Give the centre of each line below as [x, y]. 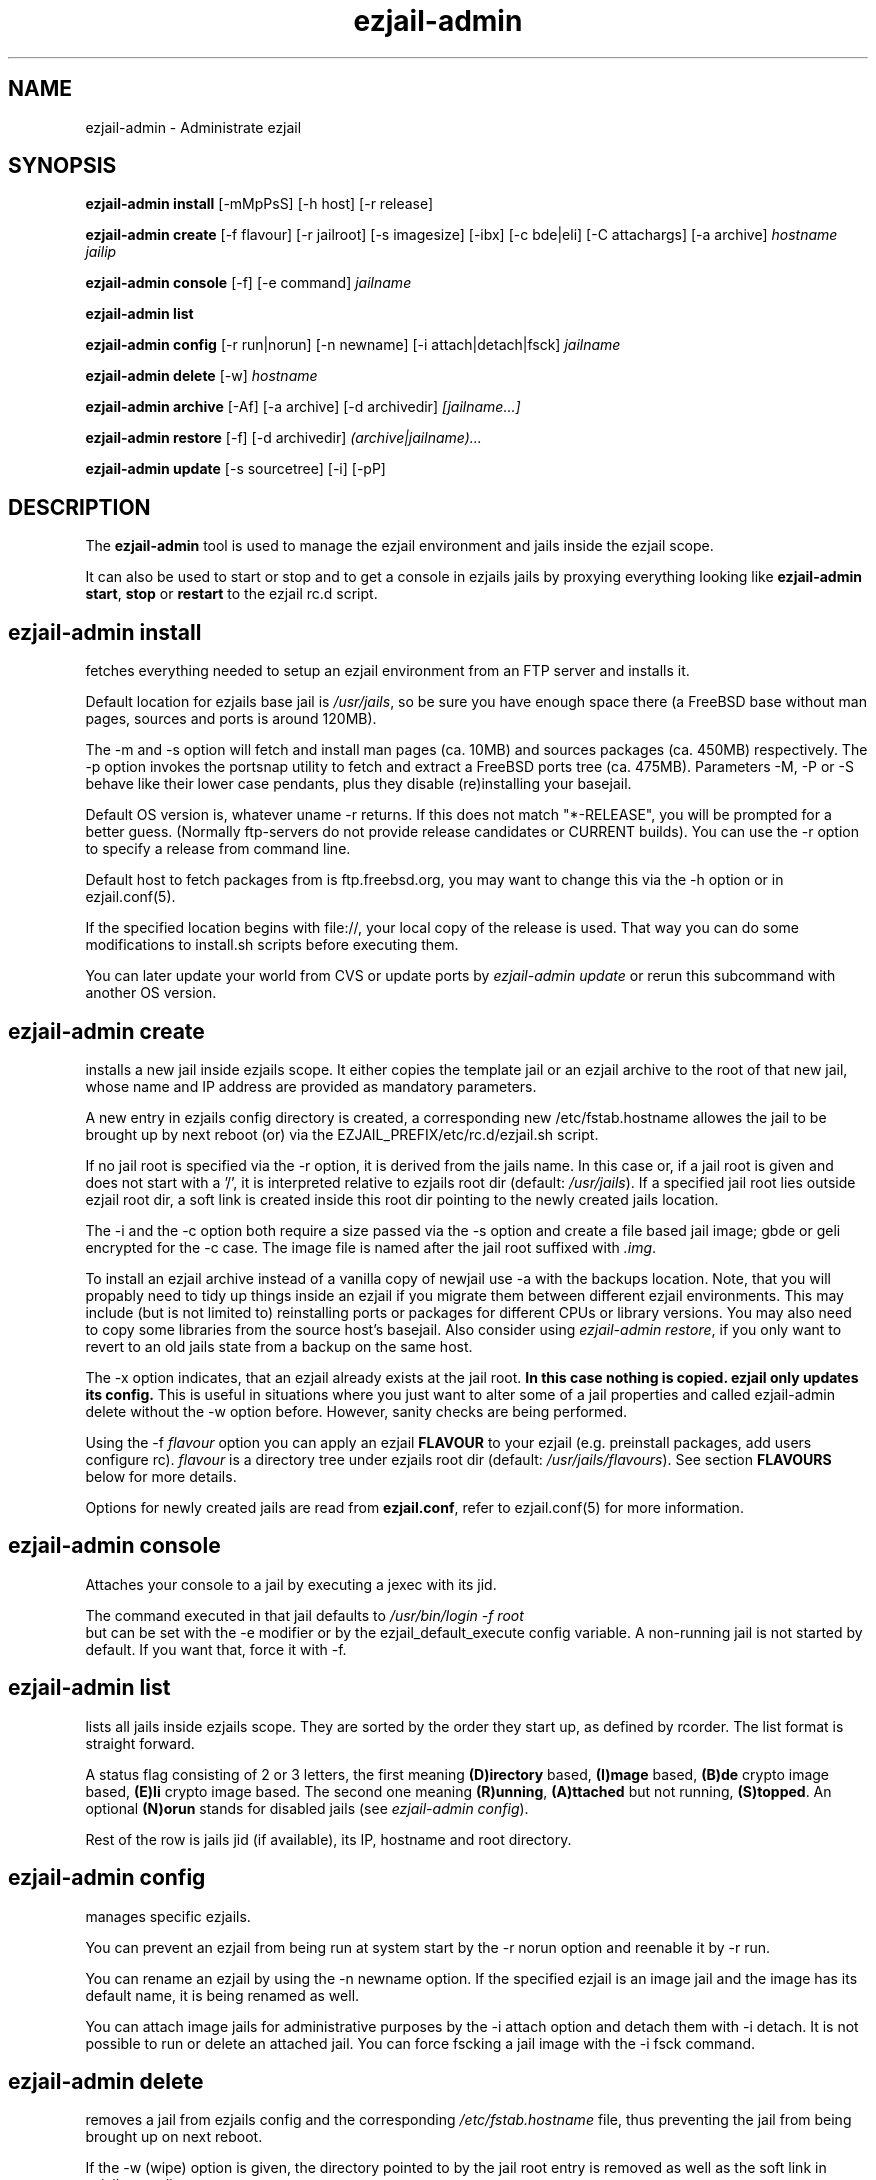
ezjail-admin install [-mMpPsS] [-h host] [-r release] [259, 204]
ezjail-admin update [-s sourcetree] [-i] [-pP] [235, 469]
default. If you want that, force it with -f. [216, 1649]
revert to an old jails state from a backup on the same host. [279, 1346]
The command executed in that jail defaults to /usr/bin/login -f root [304, 1615]
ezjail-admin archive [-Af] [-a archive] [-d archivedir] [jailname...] [303, 407]
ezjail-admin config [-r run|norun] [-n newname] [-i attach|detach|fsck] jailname [353, 345]
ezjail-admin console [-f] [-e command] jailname [248, 283]
